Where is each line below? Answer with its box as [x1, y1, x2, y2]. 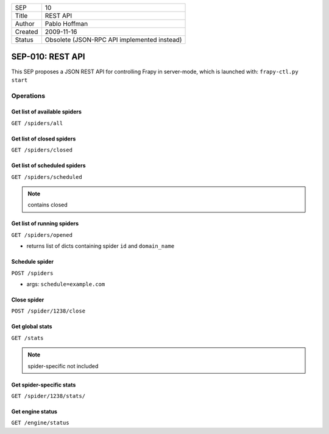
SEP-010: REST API [11, 52, 85, 62]
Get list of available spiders [11, 108, 82, 115]
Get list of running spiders [11, 220, 79, 227]
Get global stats [11, 323, 52, 330]
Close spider [11, 296, 44, 303]
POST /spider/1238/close [11, 308, 85, 314]
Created [15, 27, 38, 36]
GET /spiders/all [11, 120, 63, 126]
